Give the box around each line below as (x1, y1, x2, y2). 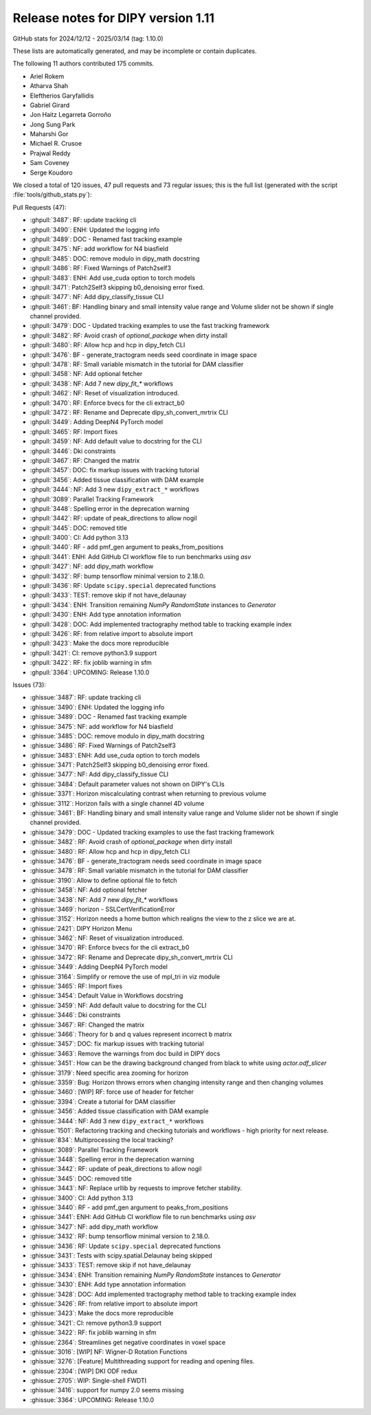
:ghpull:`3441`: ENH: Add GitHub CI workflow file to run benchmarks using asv (30, 552, 251, 560)
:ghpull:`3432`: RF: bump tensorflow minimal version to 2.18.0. (30, 571, 205, 580)
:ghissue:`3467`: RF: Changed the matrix (30, 1020, 145, 1029)
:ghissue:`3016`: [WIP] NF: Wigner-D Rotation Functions (30, 1348, 188, 1356)
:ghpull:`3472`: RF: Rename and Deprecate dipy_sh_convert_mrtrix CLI (30, 408, 228, 416)
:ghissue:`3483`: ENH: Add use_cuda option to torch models (30, 751, 201, 759)
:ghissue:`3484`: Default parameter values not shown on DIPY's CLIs (30, 780, 225, 788)
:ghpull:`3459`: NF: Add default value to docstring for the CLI (30, 437, 202, 446)
